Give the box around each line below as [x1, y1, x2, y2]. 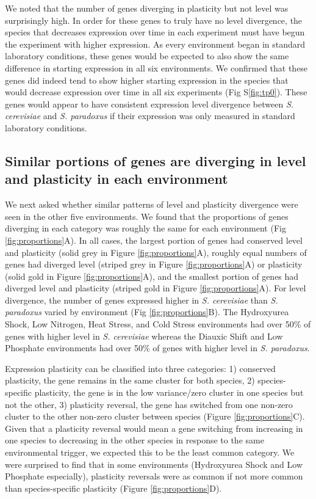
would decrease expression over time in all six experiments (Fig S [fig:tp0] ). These [5, 86, 307, 98]
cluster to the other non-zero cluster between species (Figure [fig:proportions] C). [5, 410, 305, 423]
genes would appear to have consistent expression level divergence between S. [5, 97, 294, 110]
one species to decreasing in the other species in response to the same [5, 434, 264, 446]
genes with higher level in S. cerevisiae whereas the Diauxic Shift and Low [5, 329, 283, 342]
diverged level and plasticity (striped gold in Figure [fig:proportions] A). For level [5, 282, 306, 294]
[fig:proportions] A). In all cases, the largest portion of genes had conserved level [5, 233, 303, 246]
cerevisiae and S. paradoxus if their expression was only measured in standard [5, 109, 295, 122]
